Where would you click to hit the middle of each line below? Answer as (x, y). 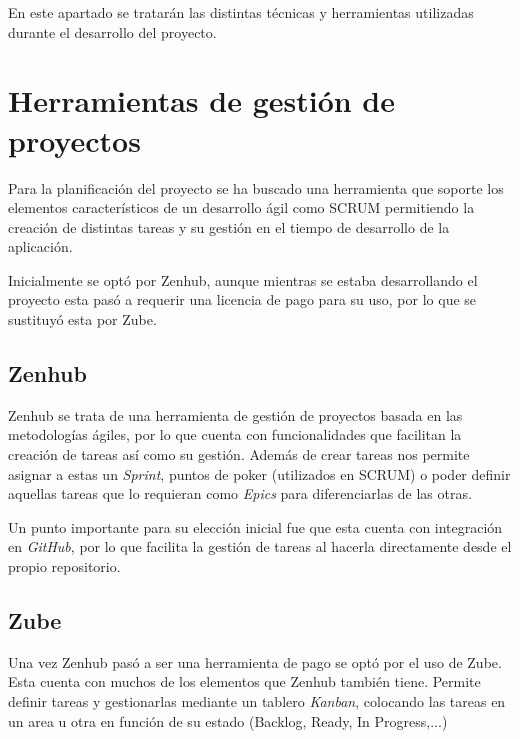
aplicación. (40, 246)
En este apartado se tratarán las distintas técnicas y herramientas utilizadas (241, 12)
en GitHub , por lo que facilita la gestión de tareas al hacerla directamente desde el (260, 546)
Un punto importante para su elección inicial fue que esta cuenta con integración (255, 526)
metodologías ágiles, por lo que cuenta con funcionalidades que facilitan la (235, 434)
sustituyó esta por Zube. (82, 319)
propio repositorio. (64, 566)
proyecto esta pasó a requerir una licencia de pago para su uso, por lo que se (242, 299)
